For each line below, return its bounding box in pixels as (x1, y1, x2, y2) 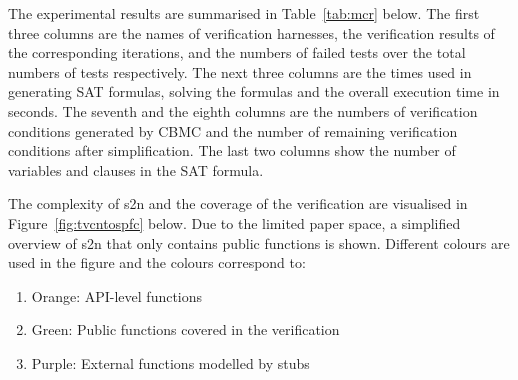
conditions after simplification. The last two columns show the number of (8, 140, 456, 161)
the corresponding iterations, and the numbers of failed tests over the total (8, 42, 466, 63)
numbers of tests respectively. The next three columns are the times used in (8, 61, 472, 82)
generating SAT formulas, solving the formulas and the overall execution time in (8, 81, 500, 102)
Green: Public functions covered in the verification (31, 319, 340, 340)
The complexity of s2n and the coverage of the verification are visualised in (8, 193, 468, 214)
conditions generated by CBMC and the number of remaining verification (8, 120, 458, 141)
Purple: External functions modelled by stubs (31, 352, 310, 373)
